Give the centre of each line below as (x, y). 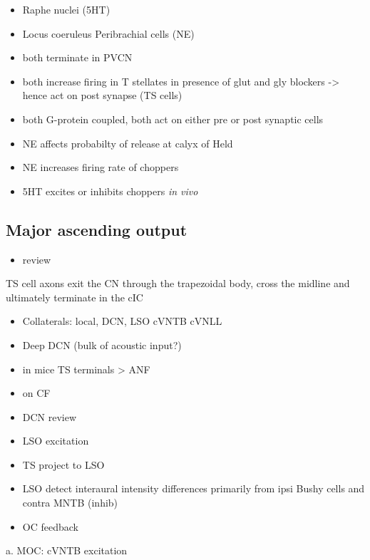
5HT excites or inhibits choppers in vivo (110, 191)
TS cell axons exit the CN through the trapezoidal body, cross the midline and (178, 283)
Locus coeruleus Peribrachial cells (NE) (108, 33)
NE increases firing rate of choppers (101, 167)
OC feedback (50, 526)
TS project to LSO (63, 464)
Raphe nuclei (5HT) (66, 9)
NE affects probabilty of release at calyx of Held (128, 143)
